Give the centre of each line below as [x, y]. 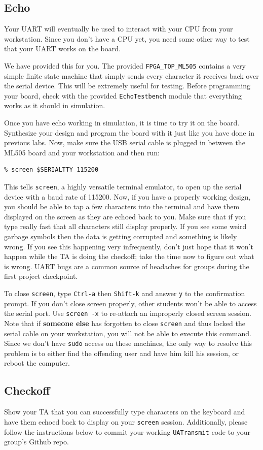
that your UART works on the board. [62, 49]
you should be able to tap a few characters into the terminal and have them [122, 206]
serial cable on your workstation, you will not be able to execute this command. [128, 333]
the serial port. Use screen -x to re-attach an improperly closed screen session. [128, 313]
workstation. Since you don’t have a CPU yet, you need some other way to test [127, 38]
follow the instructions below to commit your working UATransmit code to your [127, 431]
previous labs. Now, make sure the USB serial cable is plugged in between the [125, 142]
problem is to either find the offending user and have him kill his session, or [122, 353]
